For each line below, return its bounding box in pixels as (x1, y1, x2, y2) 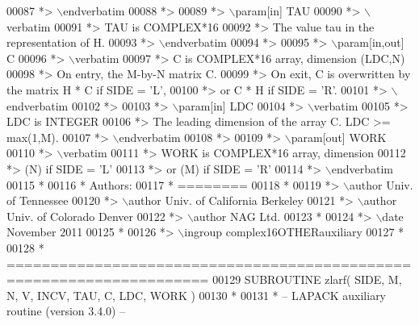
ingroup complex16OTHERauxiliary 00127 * (184, 223, 404, 240)
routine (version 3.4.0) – (6, 302, 126, 319)
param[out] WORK (291, 128, 387, 145)
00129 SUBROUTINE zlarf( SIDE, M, (212, 271, 402, 288)
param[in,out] (337, 34, 404, 51)
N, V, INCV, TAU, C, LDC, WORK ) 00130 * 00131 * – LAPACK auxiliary (6, 286, 387, 303)
